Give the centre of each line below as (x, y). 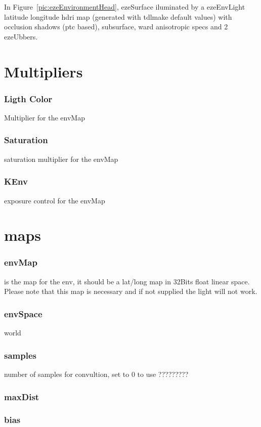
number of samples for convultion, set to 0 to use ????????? (96, 374)
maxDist (22, 396)
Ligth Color (28, 98)
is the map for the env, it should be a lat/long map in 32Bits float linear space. (127, 281)
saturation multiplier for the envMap (61, 159)
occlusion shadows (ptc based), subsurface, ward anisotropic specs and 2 (116, 27)
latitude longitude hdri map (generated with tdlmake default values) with (118, 16)
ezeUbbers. (21, 36)
